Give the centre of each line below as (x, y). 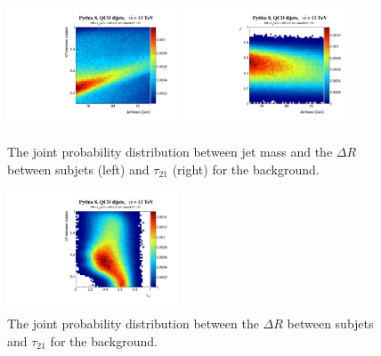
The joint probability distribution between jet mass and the (170, 152)
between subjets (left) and (78, 170)
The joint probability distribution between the (133, 324)
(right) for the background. (246, 170)
